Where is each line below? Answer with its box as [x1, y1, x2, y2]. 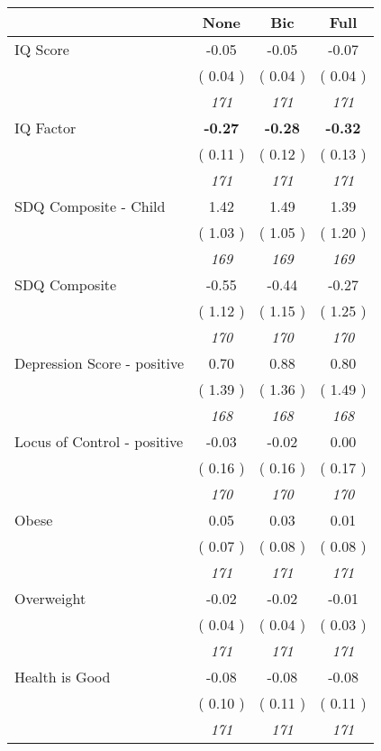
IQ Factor [14, 117, 77, 138]
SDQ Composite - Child [14, 196, 166, 216]
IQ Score [14, 39, 69, 60]
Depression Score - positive [14, 353, 185, 373]
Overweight [14, 588, 86, 609]
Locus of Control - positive [14, 431, 184, 452]
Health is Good [14, 666, 111, 687]
